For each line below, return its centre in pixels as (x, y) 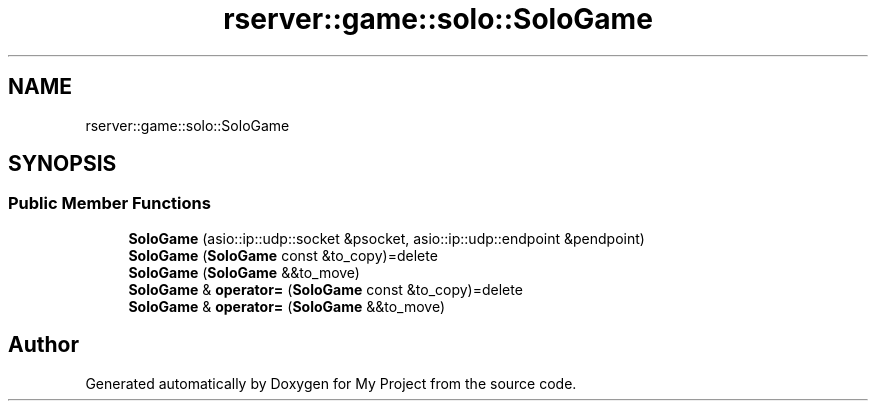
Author (43, 345)
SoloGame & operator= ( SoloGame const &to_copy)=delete (325, 289)
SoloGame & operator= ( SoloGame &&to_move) (287, 306)
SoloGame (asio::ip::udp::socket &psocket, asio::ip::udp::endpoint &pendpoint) (386, 238)
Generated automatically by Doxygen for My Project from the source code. (331, 383)
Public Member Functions (109, 203)
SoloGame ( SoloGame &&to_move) (244, 272)
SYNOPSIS (62, 164)
